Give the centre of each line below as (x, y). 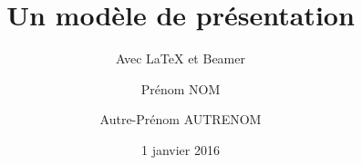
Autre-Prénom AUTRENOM (181, 119)
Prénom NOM (181, 88)
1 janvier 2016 (181, 149)
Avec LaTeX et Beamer (181, 58)
